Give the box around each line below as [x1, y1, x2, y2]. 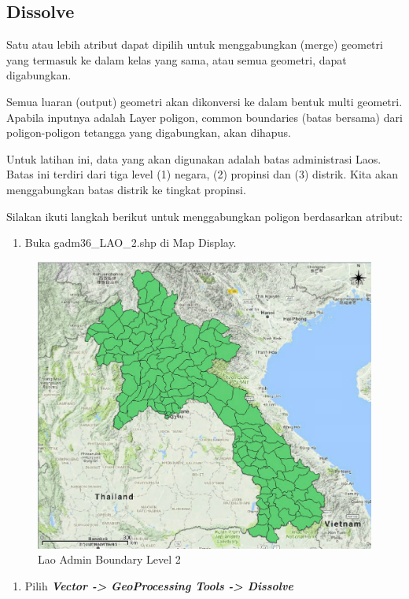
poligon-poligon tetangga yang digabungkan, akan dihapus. [6, 124, 291, 141]
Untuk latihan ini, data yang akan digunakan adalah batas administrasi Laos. [6, 150, 381, 167]
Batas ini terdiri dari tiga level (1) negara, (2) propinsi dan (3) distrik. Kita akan [6, 166, 399, 182]
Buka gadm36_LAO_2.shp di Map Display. [24, 234, 237, 251]
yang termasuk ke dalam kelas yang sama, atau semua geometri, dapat [6, 51, 347, 68]
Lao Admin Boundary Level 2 [38, 551, 181, 568]
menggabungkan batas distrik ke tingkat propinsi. [6, 181, 246, 197]
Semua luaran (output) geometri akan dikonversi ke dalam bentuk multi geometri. [6, 93, 403, 109]
